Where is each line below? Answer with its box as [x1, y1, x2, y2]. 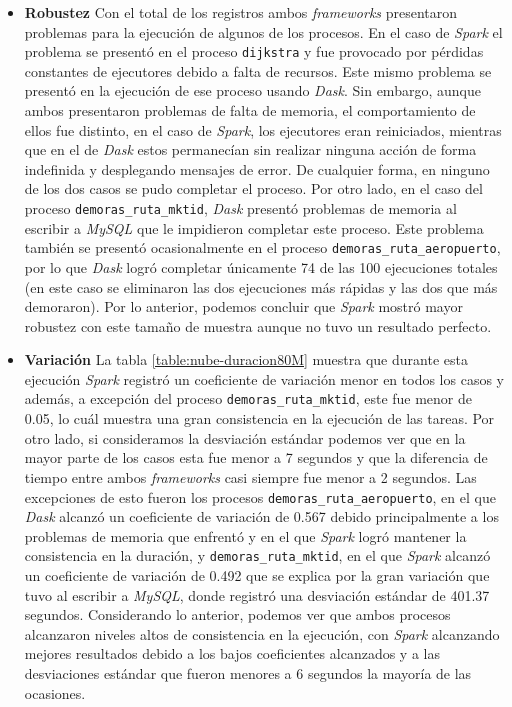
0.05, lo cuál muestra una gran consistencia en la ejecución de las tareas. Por [24, 408, 495, 429]
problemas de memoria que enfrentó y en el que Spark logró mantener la [24, 525, 467, 546]
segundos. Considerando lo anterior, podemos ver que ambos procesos [24, 604, 451, 625]
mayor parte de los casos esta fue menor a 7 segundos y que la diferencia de [24, 447, 488, 468]
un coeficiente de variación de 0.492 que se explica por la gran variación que [24, 565, 490, 585]
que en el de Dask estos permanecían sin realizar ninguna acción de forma [24, 139, 477, 160]
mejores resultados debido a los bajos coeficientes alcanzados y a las [24, 643, 440, 664]
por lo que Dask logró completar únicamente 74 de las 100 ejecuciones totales [24, 256, 498, 277]
